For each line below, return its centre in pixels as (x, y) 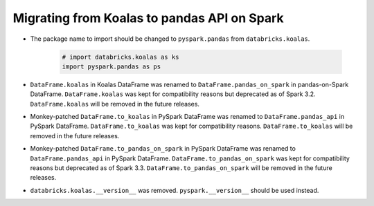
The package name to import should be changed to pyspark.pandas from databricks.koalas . (170, 39)
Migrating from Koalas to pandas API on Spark (148, 18)
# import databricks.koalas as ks (121, 57)
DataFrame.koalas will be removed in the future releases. (115, 104)
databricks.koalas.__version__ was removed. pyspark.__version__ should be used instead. (175, 190)
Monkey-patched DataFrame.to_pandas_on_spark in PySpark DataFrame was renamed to (163, 149)
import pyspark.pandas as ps (112, 66)
